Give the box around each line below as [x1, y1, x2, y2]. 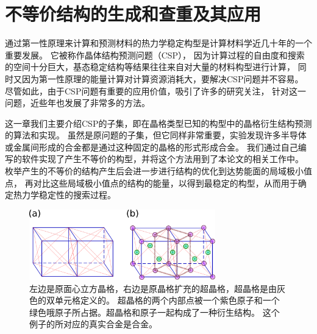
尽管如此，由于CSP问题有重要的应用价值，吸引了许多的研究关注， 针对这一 [5, 84, 307, 97]
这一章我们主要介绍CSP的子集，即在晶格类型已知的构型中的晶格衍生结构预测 [5, 116, 312, 129]
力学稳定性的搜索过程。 [21, 188, 116, 201]
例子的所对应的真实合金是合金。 [29, 318, 157, 330]
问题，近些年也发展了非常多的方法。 [5, 96, 150, 109]
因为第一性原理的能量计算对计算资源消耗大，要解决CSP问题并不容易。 [21, 72, 304, 85]
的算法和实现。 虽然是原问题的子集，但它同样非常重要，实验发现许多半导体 [5, 129, 307, 141]
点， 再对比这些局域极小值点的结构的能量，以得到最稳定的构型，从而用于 [5, 176, 298, 189]
